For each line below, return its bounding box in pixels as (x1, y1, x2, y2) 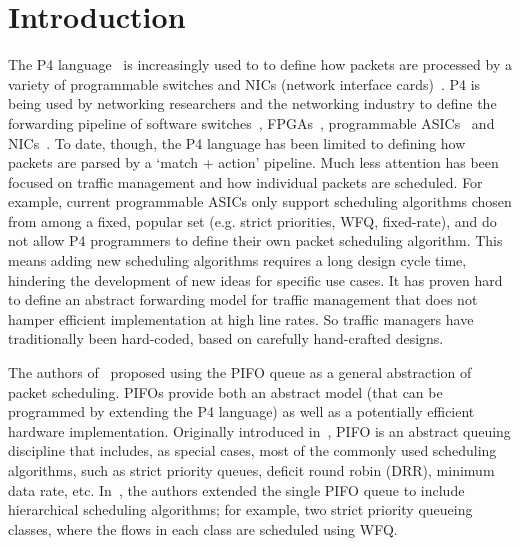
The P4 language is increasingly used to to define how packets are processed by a (8, 54, 512, 75)
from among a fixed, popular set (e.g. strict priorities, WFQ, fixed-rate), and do (8, 210, 497, 231)
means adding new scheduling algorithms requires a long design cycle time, (8, 250, 467, 271)
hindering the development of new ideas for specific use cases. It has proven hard (8, 269, 503, 290)
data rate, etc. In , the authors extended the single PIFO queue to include (8, 479, 465, 500)
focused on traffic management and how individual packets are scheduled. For (8, 171, 483, 192)
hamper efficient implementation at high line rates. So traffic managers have (8, 308, 474, 329)
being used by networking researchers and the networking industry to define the (8, 93, 497, 114)
